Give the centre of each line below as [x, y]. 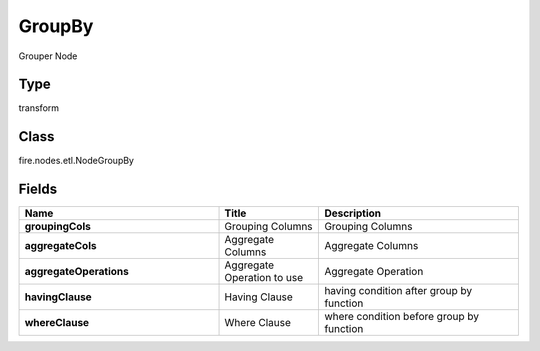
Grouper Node [48, 56]
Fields [38, 189]
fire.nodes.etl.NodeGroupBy [76, 161]
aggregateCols [60, 246]
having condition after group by [398, 291]
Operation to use [264, 278]
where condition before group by [402, 317]
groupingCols [58, 227]
